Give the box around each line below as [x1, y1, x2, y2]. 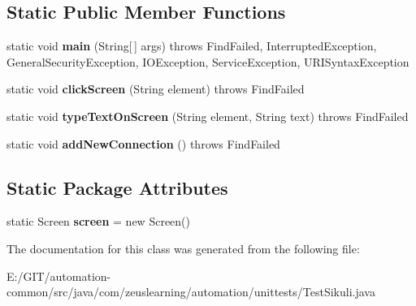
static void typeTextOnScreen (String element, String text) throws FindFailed [6, 107, 409, 124]
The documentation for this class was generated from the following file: [6, 239, 360, 256]
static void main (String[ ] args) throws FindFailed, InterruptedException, [6, 37, 377, 54]
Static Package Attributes [6, 175, 228, 200]
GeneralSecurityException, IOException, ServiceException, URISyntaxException [6, 53, 409, 70]
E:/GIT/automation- [6, 267, 111, 284]
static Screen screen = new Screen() [6, 213, 190, 230]
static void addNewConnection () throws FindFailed [6, 135, 280, 152]
